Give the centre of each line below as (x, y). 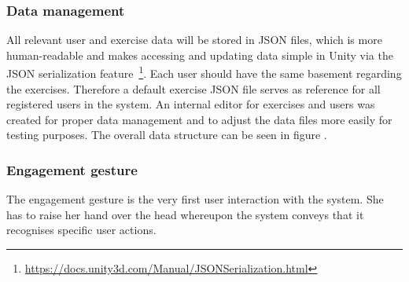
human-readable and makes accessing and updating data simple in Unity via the (200, 55)
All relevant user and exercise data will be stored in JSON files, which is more (194, 40)
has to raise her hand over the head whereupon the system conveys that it (185, 214)
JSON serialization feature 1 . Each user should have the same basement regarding (204, 72)
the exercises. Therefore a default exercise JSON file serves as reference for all (193, 88)
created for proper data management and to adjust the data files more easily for (199, 119)
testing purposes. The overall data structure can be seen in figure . (167, 135)
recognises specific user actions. (81, 230)
